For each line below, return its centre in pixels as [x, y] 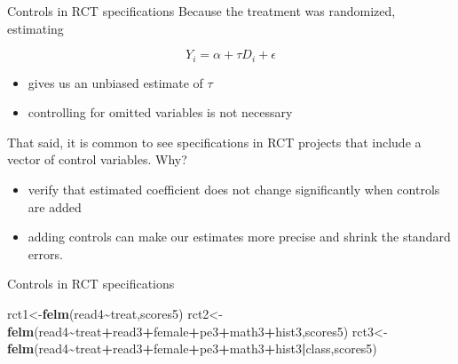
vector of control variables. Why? [97, 159]
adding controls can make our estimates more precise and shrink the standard [239, 237]
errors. [45, 253]
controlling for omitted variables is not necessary [160, 112]
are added [55, 206]
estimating [36, 28]
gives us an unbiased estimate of [115, 82]
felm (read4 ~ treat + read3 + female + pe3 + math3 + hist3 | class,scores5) [192, 348]
